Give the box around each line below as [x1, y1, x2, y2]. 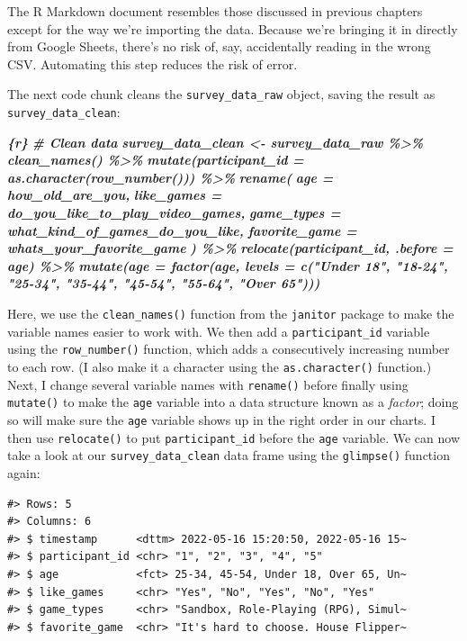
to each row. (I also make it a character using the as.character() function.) [7, 357, 432, 375]
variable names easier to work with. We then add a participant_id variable [7, 321, 430, 340]
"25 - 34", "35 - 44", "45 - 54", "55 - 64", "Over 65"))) [7, 274, 320, 293]
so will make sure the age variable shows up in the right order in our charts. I [7, 410, 436, 429]
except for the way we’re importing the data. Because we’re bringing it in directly [7, 19, 458, 38]
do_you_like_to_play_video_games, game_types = [7, 203, 341, 222]
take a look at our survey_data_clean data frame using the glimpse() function [7, 446, 450, 465]
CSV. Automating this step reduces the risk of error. [7, 54, 298, 73]
